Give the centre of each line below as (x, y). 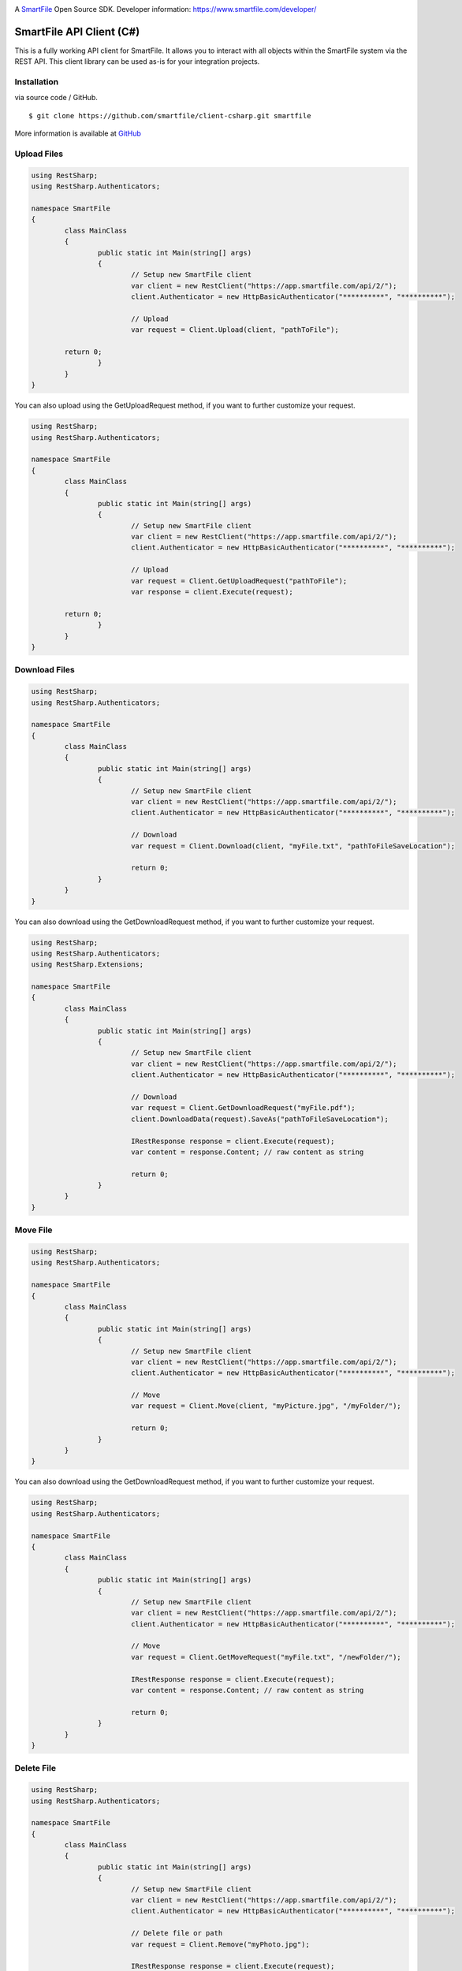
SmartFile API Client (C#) (77, 32)
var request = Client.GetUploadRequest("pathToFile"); (239, 581)
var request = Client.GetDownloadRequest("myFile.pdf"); (243, 1108)
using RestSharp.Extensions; (88, 965)
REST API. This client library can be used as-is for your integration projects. (137, 61)
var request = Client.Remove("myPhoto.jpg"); (220, 1944)
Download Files (45, 670)
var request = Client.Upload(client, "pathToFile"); (235, 330)
